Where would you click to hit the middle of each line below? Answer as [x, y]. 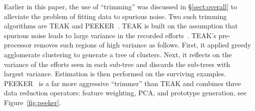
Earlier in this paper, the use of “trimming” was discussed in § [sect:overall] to [121, 6]
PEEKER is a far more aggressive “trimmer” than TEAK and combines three [123, 83]
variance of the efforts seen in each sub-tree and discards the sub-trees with [117, 64]
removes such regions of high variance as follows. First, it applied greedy [142, 45]
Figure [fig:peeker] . [33, 102]
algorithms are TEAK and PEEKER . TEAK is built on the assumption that [121, 26]
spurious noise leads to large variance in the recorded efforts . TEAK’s [110, 35]
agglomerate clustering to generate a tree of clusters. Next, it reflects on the [118, 54]
